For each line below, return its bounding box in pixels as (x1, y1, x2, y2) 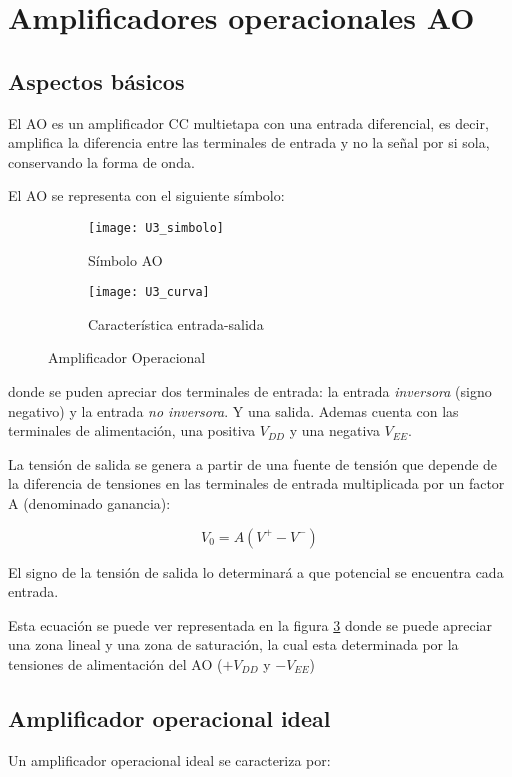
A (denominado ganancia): (8, 493, 171, 514)
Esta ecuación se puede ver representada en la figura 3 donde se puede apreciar (8, 614, 493, 635)
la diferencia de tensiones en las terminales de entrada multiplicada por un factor (8, 473, 505, 494)
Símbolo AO (88, 249, 163, 270)
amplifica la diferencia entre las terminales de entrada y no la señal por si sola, (8, 132, 490, 153)
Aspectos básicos (8, 65, 185, 96)
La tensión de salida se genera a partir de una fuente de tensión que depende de (8, 453, 498, 474)
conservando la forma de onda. (8, 151, 195, 172)
